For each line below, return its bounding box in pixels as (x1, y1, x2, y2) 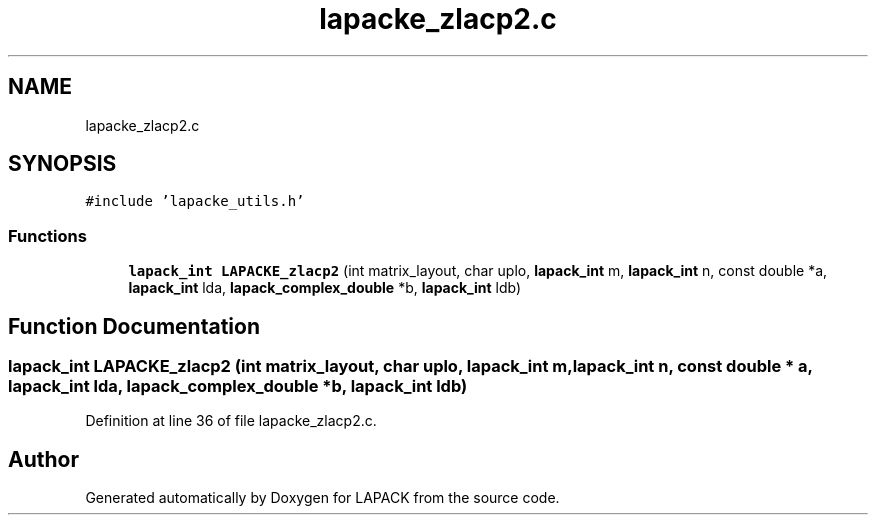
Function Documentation (8, 313, 260, 339)
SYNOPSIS (8, 151, 117, 177)
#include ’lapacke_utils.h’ (85, 193, 305, 210)
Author (8, 446, 79, 472)
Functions (8, 225, 87, 246)
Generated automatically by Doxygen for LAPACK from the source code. (85, 489, 560, 507)
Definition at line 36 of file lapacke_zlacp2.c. (85, 412, 377, 430)
